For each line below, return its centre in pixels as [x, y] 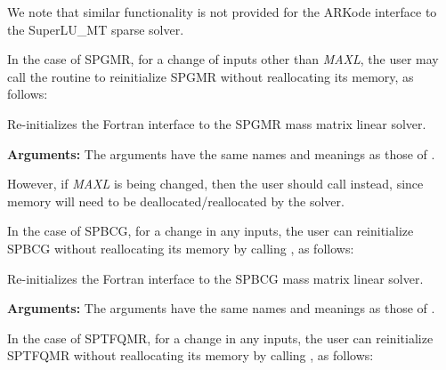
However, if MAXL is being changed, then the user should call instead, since [215, 184]
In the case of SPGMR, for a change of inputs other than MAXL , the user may [223, 59]
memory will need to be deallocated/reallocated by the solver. [176, 201]
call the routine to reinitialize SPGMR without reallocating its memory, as [211, 76]
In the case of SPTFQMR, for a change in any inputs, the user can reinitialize [220, 338]
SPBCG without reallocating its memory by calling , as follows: [181, 248]
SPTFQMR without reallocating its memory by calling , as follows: [191, 355]
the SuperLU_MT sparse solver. [96, 29]
